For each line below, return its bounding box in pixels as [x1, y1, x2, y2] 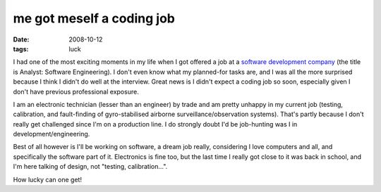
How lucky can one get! [13, 175, 83, 184]
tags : [13, 44, 29, 53]
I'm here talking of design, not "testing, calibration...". [13, 162, 168, 171]
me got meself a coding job [13, 11, 176, 26]
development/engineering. [13, 130, 90, 139]
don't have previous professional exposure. [13, 87, 139, 96]
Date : [13, 35, 30, 44]
